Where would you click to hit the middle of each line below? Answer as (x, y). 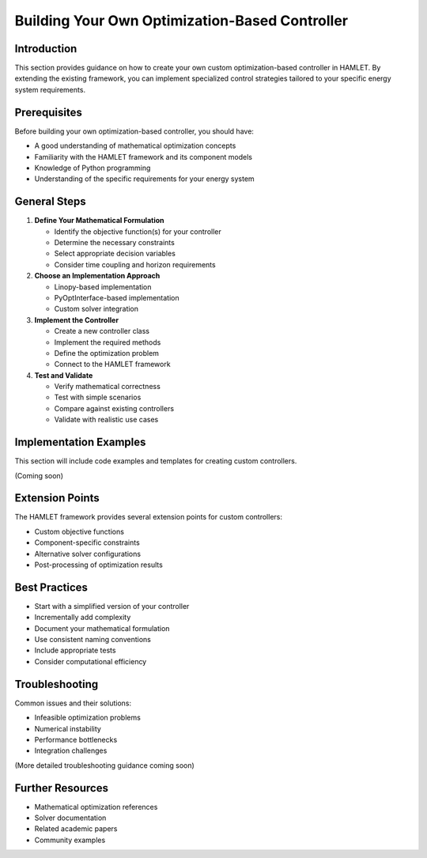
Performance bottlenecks (76, 739)
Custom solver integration (96, 309)
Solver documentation (70, 818)
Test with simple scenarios (98, 397)
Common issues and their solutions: (73, 703)
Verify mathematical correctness (108, 387)
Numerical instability (68, 728)
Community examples (70, 840)
